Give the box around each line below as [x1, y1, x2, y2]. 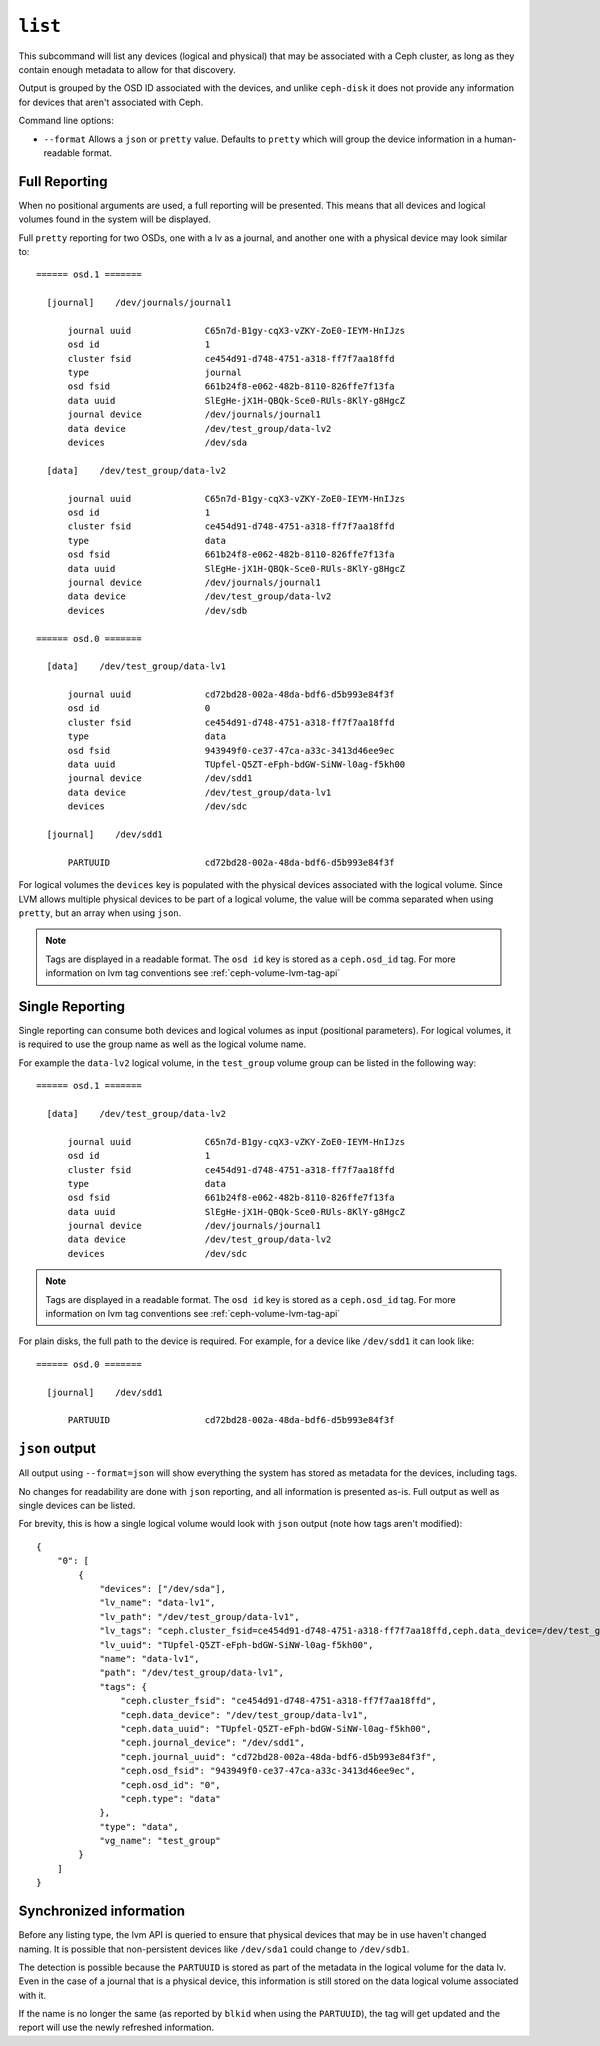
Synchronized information [18, 1903, 185, 1920]
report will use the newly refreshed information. [18, 2021, 215, 2034]
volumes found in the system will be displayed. [18, 213, 212, 225]
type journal [67, 367, 242, 379]
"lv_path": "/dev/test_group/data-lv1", [99, 1611, 300, 1622]
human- [483, 133, 517, 145]
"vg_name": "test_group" [99, 1835, 222, 1847]
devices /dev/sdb [67, 605, 248, 616]
